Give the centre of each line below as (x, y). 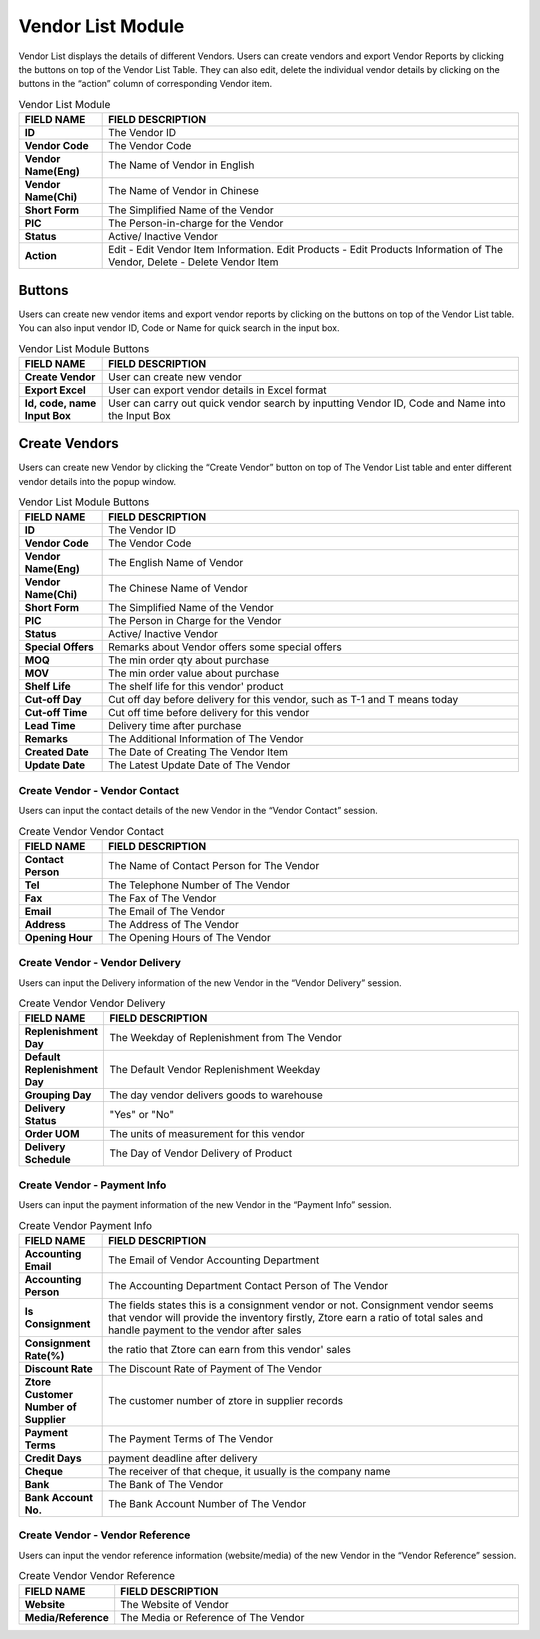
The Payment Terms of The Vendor (191, 1438)
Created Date (56, 752)
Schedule (48, 1160)
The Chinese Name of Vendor (178, 588)
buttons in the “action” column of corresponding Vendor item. (145, 84)
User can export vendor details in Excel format (217, 390)
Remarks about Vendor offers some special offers (225, 647)
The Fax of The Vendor (162, 898)
